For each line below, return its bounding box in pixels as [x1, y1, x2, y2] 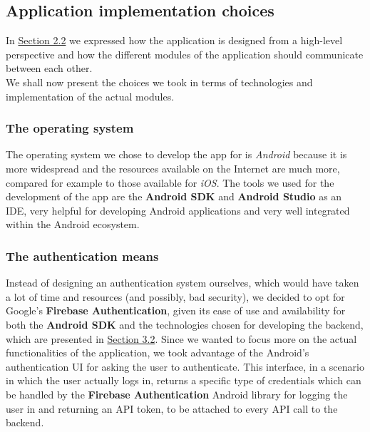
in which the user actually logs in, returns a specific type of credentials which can [6, 373, 361, 388]
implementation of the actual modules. [6, 88, 175, 103]
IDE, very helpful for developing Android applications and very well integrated [6, 202, 350, 217]
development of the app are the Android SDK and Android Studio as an [6, 189, 342, 204]
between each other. [6, 61, 93, 76]
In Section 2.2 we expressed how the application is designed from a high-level [6, 33, 343, 48]
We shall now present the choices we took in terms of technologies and [6, 74, 313, 89]
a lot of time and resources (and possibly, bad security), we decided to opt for [6, 289, 345, 304]
